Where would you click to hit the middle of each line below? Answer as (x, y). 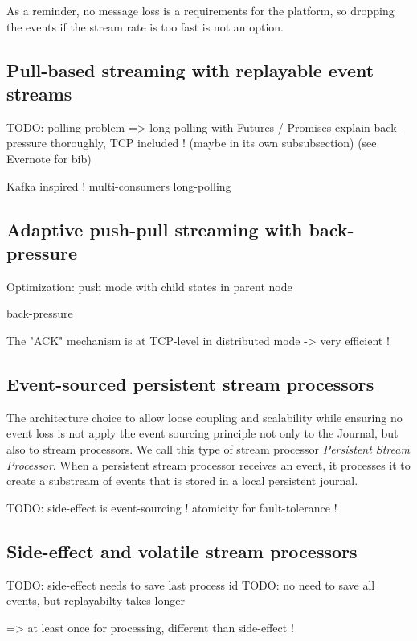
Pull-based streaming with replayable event (190, 70)
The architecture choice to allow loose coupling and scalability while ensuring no (204, 417)
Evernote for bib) (49, 158)
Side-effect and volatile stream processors (182, 551)
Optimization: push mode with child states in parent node (149, 286)
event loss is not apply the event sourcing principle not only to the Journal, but (202, 433)
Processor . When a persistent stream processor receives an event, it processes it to (208, 464)
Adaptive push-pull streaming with (155, 229)
